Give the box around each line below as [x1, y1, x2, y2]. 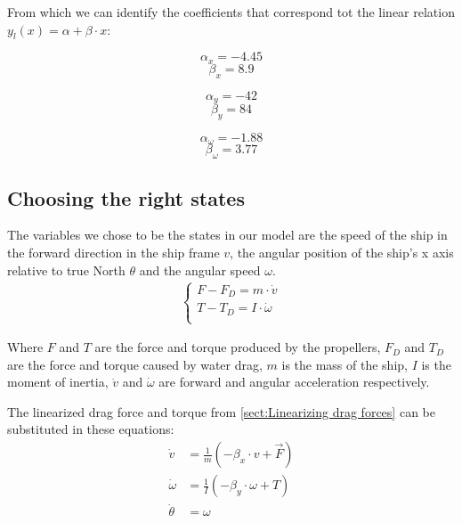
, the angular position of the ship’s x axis [230, 242, 454, 261]
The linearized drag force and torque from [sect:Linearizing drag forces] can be [7, 402, 435, 421]
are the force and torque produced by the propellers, [94, 338, 381, 356]
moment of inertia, [7, 372, 109, 391]
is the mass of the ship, [281, 355, 408, 373]
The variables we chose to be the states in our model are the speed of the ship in [7, 225, 448, 244]
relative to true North [7, 260, 126, 279]
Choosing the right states [7, 184, 245, 211]
